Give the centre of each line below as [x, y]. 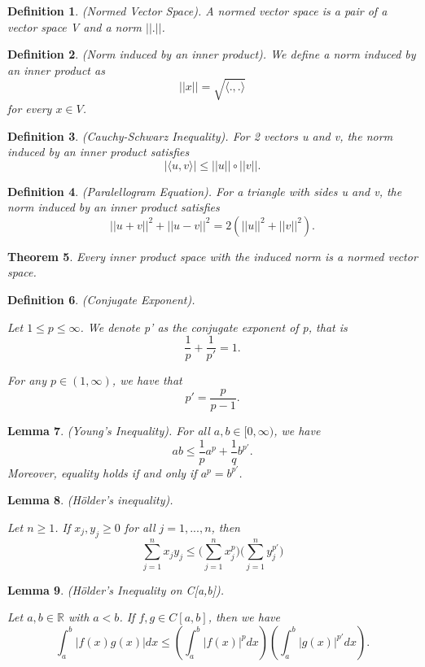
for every [30, 108]
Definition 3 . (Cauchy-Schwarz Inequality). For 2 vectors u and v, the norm [200, 135]
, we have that [147, 380]
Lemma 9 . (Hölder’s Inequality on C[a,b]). [116, 589]
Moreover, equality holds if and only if [102, 472]
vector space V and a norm [74, 26]
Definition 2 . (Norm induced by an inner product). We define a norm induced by [212, 54]
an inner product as [56, 70]
